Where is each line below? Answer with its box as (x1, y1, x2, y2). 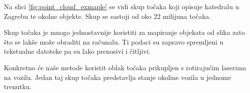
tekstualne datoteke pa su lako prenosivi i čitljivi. (4, 46, 151, 56)
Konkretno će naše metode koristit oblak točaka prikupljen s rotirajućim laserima (4, 62, 247, 72)
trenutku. (4, 81, 32, 92)
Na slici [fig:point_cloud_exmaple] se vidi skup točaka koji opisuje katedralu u (4, 1, 239, 11)
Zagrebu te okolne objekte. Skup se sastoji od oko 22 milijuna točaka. (4, 11, 211, 21)
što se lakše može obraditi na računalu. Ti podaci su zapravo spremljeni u (4, 36, 224, 46)
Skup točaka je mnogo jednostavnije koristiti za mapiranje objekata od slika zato (4, 27, 245, 37)
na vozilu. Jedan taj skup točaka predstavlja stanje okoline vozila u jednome (4, 72, 231, 82)
